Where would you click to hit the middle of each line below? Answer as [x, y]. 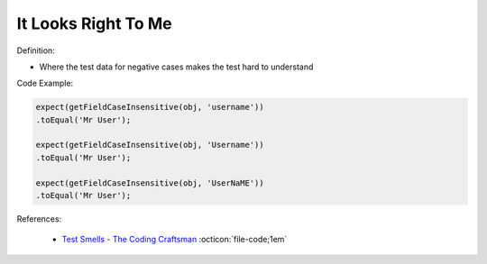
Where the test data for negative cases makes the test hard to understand [176, 67]
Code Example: [45, 83]
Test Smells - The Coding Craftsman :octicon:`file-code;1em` [175, 240]
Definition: [36, 50]
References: [39, 219]
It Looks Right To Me [94, 23]
